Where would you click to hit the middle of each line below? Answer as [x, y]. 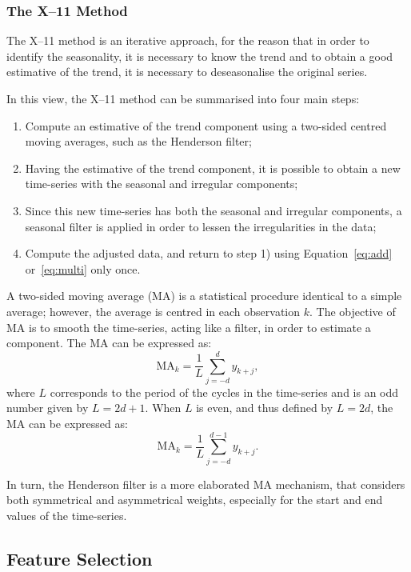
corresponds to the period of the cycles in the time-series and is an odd [224, 392]
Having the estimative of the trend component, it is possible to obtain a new [213, 168]
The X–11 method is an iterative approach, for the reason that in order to [188, 40]
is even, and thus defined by [265, 408]
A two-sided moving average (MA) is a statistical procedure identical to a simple [204, 296]
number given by [48, 408]
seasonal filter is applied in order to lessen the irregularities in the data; [201, 226]
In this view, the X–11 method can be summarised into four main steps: [183, 98]
